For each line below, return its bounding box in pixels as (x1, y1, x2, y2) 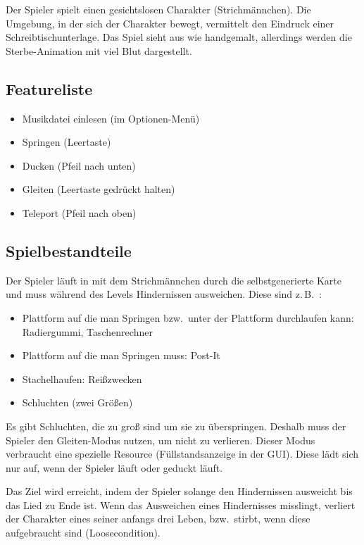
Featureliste (6, 77, 93, 99)
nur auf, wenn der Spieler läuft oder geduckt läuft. (6, 460, 223, 475)
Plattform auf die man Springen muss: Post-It (22, 348, 220, 363)
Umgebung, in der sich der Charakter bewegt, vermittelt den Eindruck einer (6, 15, 334, 30)
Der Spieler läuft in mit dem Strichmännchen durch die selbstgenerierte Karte (6, 272, 342, 287)
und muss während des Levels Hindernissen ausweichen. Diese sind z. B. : (6, 287, 322, 301)
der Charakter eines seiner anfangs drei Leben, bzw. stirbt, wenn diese (6, 511, 310, 526)
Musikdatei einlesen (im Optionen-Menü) (22, 111, 200, 125)
